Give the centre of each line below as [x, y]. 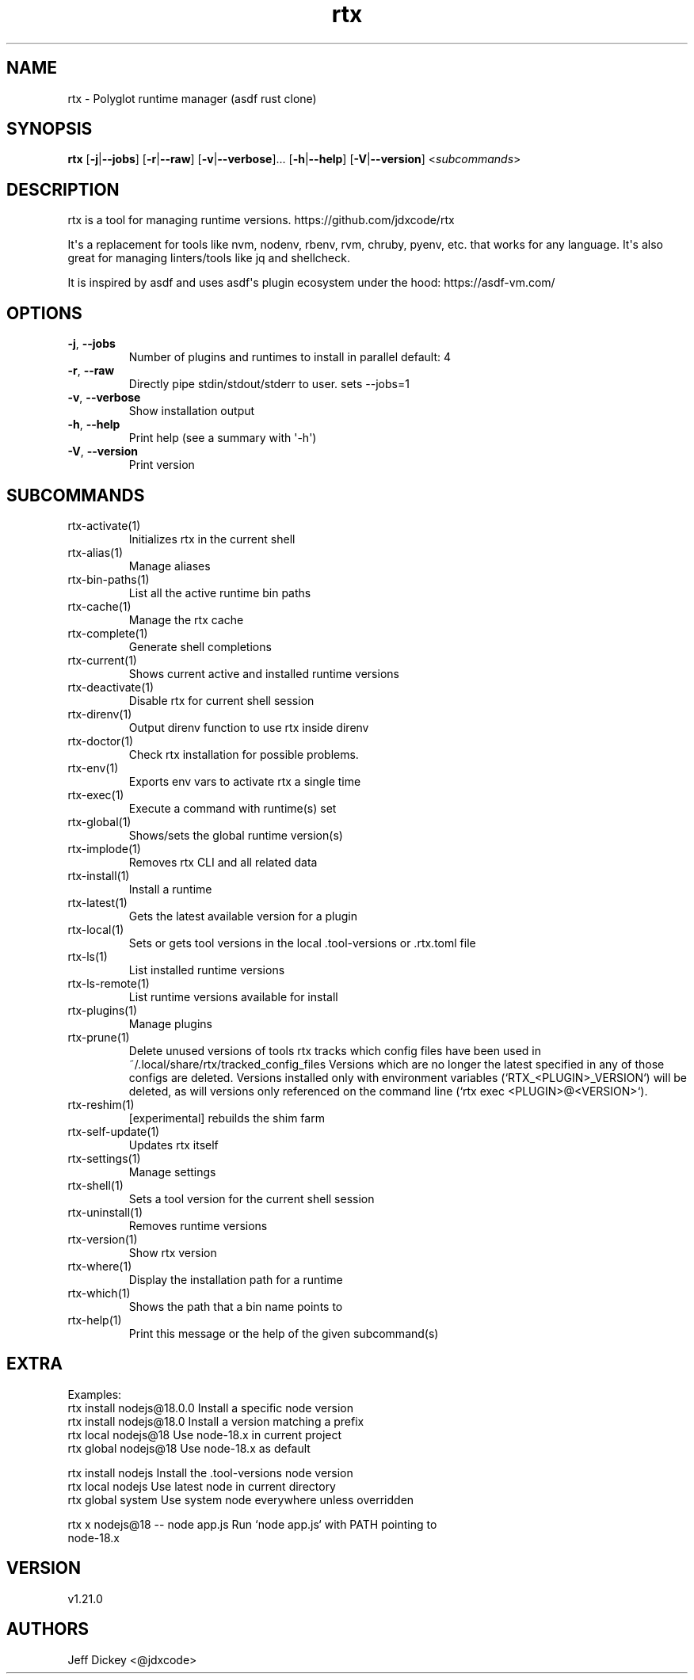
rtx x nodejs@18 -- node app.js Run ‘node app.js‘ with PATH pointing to [252, 1524]
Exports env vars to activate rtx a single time [245, 781]
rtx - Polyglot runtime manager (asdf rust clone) [192, 98]
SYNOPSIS [50, 129]
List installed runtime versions [207, 970]
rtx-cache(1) [99, 606]
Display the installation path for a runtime [236, 1279]
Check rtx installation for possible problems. [244, 754]
